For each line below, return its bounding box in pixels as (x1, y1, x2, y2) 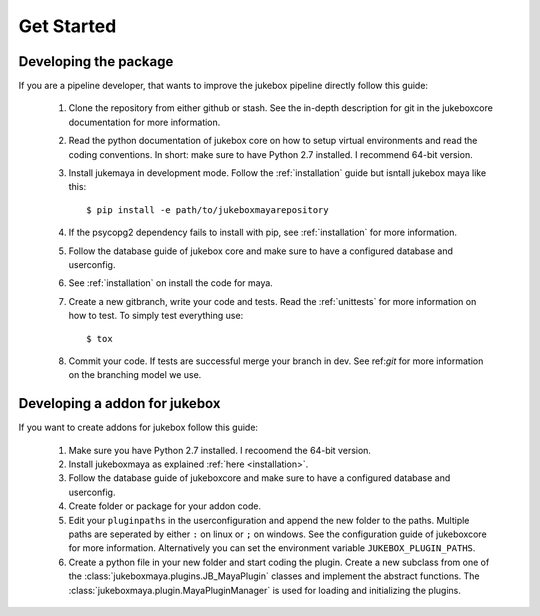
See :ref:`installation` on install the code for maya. (68, 277, 274, 289)
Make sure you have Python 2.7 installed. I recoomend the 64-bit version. (68, 444, 372, 456)
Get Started (18, 15, 117, 37)
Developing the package (18, 53, 174, 70)
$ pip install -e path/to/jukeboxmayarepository (86, 204, 329, 215)
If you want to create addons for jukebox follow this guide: (18, 421, 259, 434)
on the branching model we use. (68, 369, 202, 381)
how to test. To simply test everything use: (68, 310, 244, 322)
